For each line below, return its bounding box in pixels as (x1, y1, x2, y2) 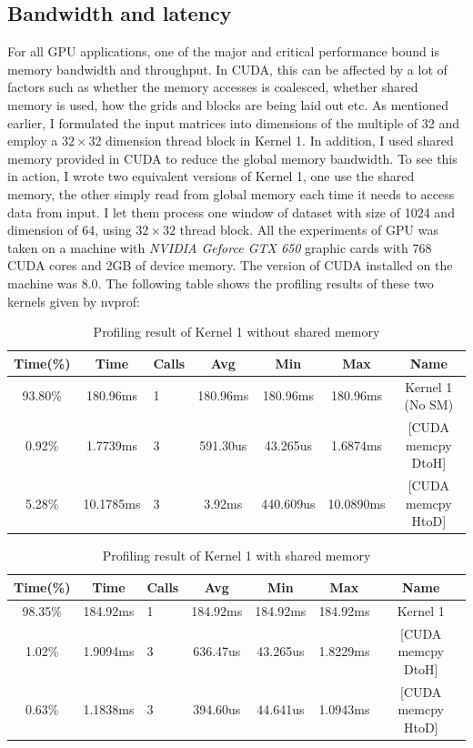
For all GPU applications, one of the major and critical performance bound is (7, 42, 439, 61)
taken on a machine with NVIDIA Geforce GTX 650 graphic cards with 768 (7, 238, 432, 257)
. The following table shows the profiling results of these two (97, 273, 434, 292)
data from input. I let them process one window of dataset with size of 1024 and (7, 202, 455, 221)
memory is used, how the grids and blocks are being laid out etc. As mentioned (7, 95, 449, 114)
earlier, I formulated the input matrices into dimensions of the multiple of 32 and (7, 113, 460, 132)
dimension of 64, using (7, 220, 132, 239)
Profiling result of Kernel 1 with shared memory (102, 546, 371, 565)
